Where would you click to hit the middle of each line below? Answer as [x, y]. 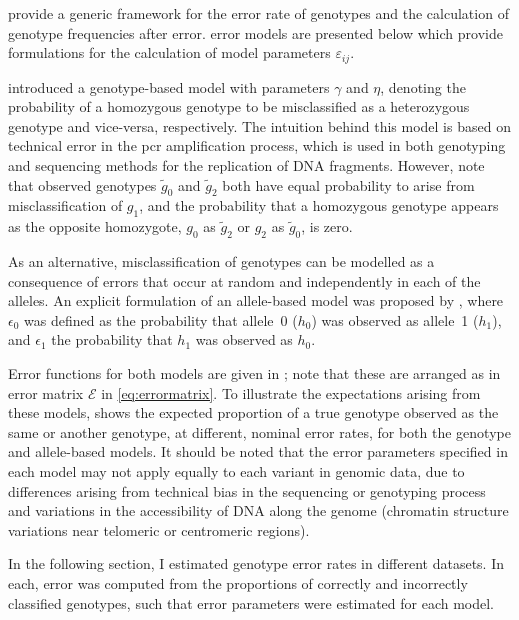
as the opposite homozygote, [95, 226]
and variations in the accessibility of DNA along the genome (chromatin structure [258, 510]
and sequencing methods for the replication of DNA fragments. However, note [246, 165]
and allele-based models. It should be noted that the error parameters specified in [258, 451]
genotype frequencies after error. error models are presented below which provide [255, 32]
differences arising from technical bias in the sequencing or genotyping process [247, 490]
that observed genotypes [82, 184]
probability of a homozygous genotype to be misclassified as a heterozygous [239, 106]
